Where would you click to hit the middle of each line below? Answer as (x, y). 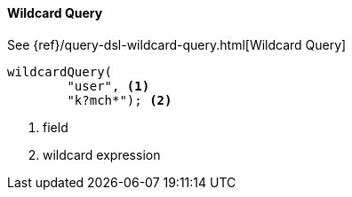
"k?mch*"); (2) (120, 100)
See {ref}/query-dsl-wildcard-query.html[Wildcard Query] (177, 44)
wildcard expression (102, 154)
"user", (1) (108, 86)
